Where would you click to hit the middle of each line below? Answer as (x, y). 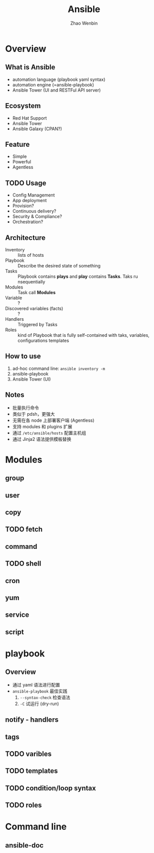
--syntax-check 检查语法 (45, 697)
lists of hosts (31, 255)
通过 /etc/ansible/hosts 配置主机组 (49, 433)
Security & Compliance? (37, 217)
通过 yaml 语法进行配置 (36, 685)
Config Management (33, 195)
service (17, 615)
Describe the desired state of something (59, 266)
